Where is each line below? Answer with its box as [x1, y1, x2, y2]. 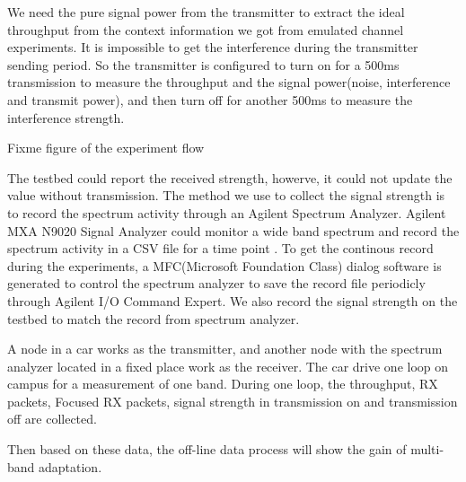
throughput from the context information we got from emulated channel [7, 20, 404, 39]
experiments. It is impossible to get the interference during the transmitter [7, 38, 418, 57]
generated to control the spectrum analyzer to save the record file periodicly [7, 274, 426, 293]
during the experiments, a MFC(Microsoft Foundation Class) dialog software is [7, 256, 442, 275]
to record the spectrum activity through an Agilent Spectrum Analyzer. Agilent [7, 203, 446, 222]
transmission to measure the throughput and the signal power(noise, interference [7, 73, 451, 92]
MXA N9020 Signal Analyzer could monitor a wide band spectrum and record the [7, 221, 460, 240]
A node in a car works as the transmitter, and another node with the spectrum [7, 339, 443, 358]
